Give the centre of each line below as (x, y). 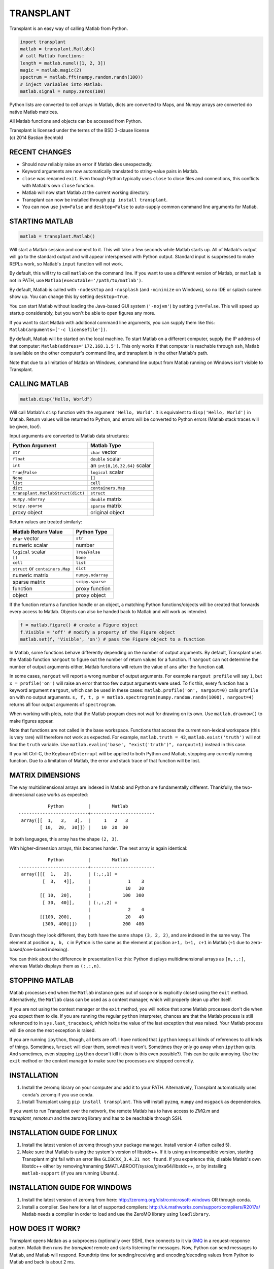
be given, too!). (25, 426)
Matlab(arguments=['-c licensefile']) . (58, 329)
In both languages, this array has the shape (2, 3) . (64, 839)
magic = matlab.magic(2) (51, 70)
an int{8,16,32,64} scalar (121, 465)
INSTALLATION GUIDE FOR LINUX (63, 1133)
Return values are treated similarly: (46, 522)
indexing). (58, 950)
